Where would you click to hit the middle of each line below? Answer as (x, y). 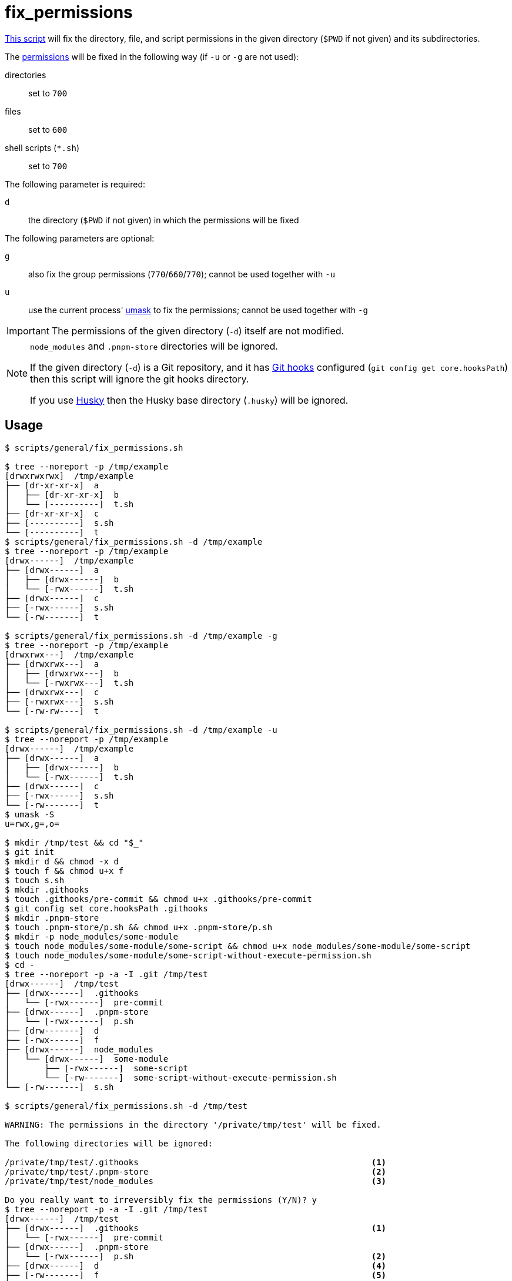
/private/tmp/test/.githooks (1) (196, 1162)
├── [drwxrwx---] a (52, 664)
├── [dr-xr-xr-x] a (52, 485)
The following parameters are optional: (80, 238)
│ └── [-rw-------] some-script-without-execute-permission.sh (171, 1077)
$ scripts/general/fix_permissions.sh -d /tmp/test (126, 1106)
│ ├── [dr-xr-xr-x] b (62, 494)
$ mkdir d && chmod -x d (62, 861)
